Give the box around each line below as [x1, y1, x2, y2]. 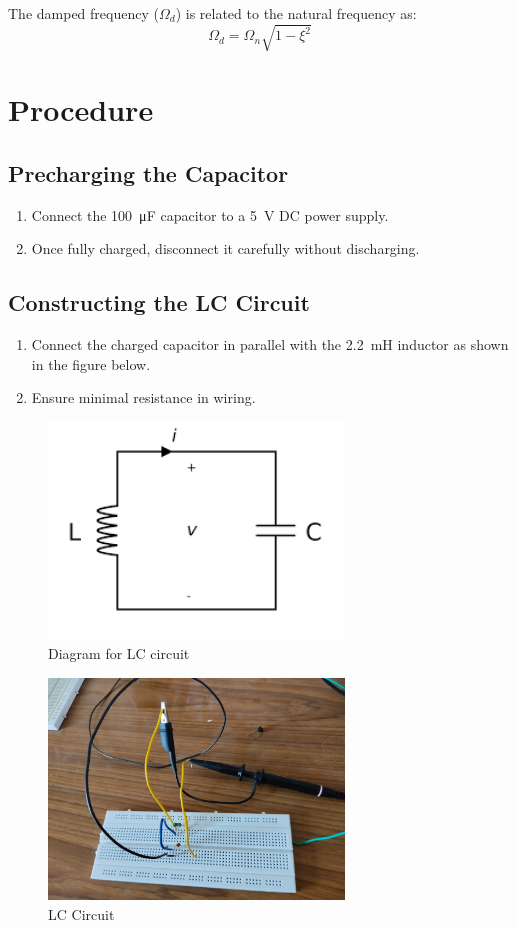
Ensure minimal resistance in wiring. [31, 387, 256, 408]
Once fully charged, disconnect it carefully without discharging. [31, 238, 420, 259]
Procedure [8, 89, 154, 130]
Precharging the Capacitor [8, 157, 289, 188]
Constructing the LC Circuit [8, 287, 310, 318]
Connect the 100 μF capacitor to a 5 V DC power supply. [31, 204, 389, 225]
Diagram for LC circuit [48, 642, 190, 663]
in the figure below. [31, 353, 151, 374]
